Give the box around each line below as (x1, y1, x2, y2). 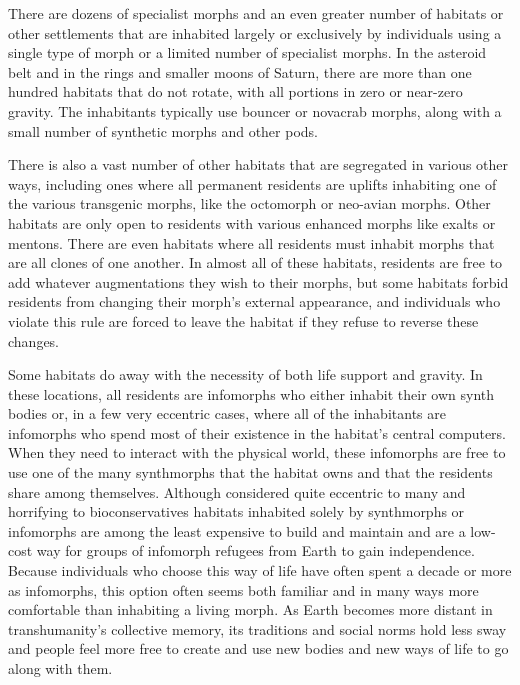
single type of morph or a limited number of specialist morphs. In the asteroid (8, 42, 487, 63)
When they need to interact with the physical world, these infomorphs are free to (8, 442, 506, 463)
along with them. (8, 658, 113, 678)
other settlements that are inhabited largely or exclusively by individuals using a (8, 22, 502, 43)
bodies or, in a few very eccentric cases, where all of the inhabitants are (8, 403, 446, 424)
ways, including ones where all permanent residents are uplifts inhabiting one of (8, 173, 497, 194)
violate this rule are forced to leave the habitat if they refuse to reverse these (8, 310, 479, 331)
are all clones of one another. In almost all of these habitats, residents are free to (8, 252, 503, 273)
